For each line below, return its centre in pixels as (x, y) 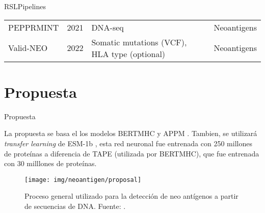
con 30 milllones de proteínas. (50, 163)
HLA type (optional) (128, 54)
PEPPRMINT (34, 27)
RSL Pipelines (25, 6)
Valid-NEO (28, 48)
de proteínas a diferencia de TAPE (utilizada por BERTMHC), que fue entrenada (132, 153)
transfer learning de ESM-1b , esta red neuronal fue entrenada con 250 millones (128, 143)
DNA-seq (108, 27)
